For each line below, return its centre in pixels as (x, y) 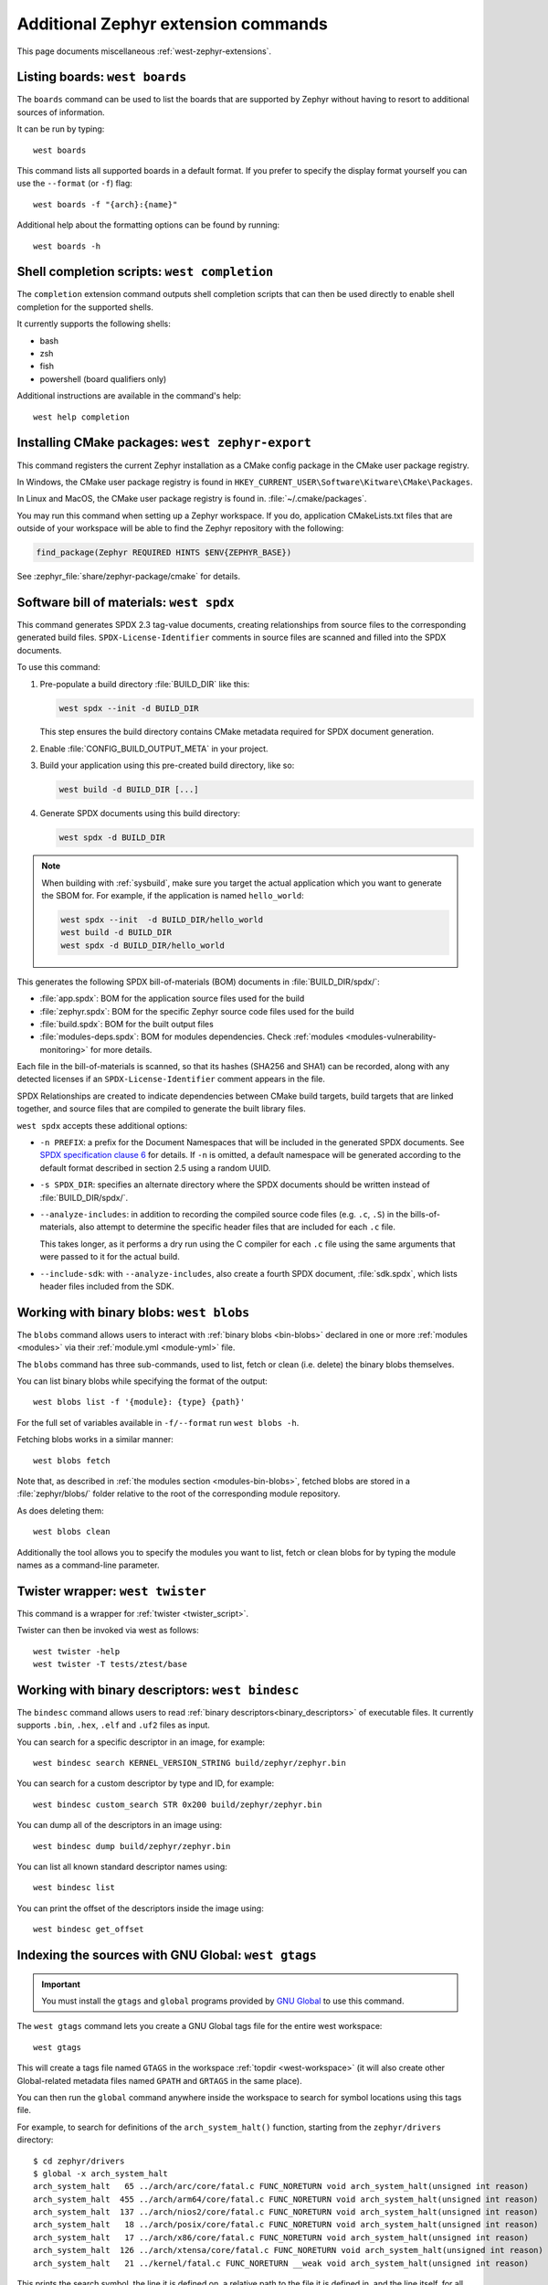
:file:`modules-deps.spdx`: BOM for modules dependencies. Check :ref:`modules (192, 1036)
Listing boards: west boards (102, 77)
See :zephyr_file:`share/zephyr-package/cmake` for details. (129, 577)
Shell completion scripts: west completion (145, 272)
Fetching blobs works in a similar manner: (95, 1440)
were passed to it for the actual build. (110, 1257)
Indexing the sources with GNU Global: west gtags (167, 1956)
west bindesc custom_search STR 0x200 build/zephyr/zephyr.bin (178, 1804)
